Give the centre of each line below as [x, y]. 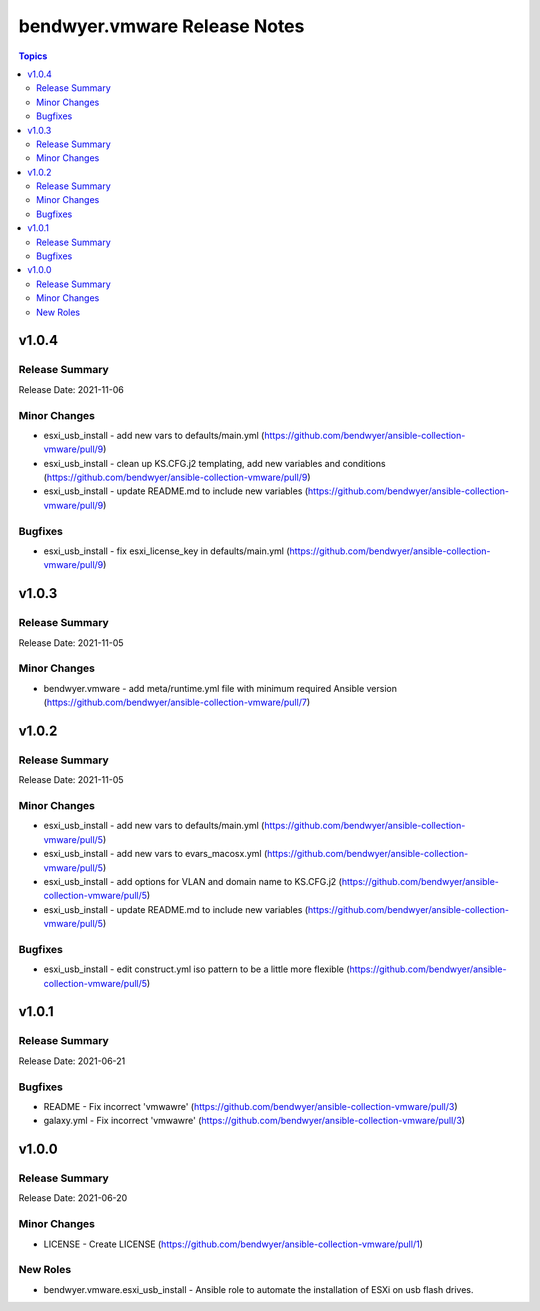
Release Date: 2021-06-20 [73, 1198]
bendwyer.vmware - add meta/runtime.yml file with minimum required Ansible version [220, 688]
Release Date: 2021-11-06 [71, 389]
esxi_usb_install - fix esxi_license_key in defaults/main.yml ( [166, 551]
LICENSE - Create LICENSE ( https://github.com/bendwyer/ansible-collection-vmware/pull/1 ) [233, 1244]
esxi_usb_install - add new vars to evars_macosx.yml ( [155, 854]
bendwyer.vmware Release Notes [161, 26]
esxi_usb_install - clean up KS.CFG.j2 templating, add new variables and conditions [214, 463]
